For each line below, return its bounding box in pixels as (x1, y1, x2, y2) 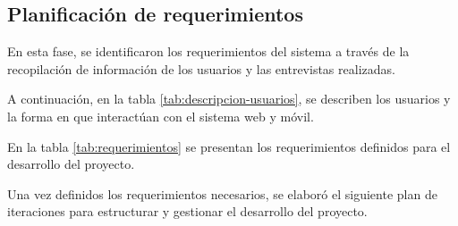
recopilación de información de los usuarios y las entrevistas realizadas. (7, 59, 395, 78)
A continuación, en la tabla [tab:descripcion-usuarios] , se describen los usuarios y (7, 89, 451, 108)
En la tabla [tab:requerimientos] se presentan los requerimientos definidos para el (7, 137, 451, 155)
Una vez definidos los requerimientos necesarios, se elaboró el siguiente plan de (7, 184, 437, 203)
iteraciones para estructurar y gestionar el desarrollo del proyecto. (7, 202, 368, 221)
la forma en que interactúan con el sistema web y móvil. (7, 106, 314, 125)
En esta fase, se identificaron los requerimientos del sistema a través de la (7, 42, 410, 61)
